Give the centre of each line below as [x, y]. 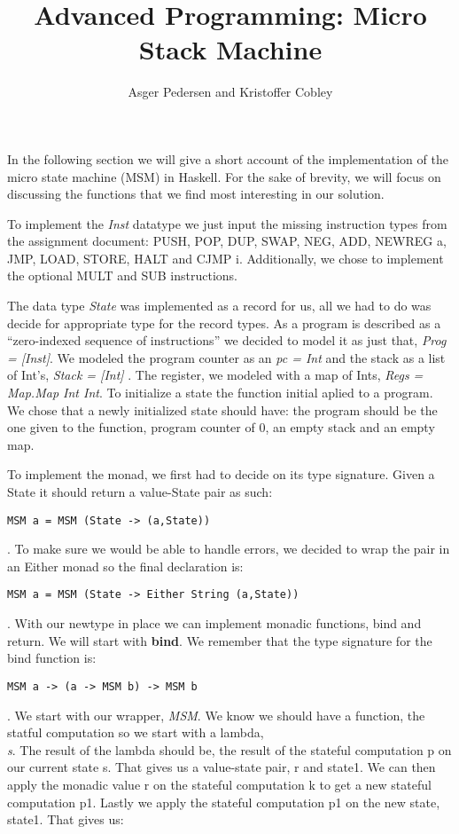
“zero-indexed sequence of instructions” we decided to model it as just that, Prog [227, 340]
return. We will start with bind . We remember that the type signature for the [220, 640]
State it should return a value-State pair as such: [140, 492]
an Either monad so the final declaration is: [125, 566]
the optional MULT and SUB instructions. [123, 275]
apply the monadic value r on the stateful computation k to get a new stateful [219, 784]
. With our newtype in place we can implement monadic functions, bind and [214, 623]
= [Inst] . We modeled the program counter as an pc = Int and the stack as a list [226, 357]
